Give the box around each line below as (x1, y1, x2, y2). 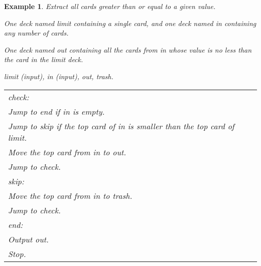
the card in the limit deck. (4, 54, 83, 65)
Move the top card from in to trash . (8, 189, 133, 201)
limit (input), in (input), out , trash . (4, 71, 113, 81)
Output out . (8, 233, 49, 245)
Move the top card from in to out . (8, 146, 126, 158)
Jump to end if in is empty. (8, 105, 105, 117)
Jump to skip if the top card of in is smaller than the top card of (8, 120, 234, 132)
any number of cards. (4, 28, 69, 38)
